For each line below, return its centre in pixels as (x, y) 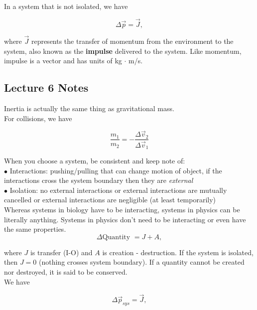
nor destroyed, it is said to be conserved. (66, 271)
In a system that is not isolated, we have (66, 6)
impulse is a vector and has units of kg (63, 61)
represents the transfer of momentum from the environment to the (132, 41)
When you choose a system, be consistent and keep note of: (95, 160)
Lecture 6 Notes (46, 87)
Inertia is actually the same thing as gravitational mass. (89, 108)
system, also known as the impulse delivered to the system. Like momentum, (123, 51)
